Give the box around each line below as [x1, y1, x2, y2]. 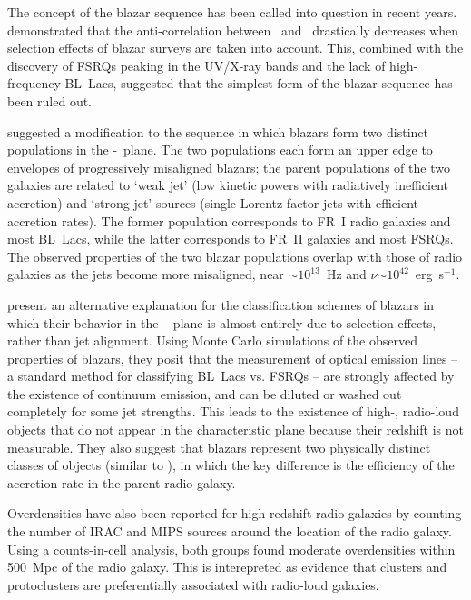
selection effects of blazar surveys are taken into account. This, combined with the [7, 38, 464, 57]
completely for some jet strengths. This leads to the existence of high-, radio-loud [7, 402, 459, 421]
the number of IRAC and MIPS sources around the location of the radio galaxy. [7, 522, 452, 541]
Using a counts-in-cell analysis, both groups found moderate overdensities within [7, 539, 456, 558]
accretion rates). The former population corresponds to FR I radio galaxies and [7, 211, 451, 230]
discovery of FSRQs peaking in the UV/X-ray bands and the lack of [7, 55, 386, 75]
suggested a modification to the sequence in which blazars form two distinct [7, 122, 428, 141]
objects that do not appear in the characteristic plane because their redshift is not [7, 420, 465, 439]
